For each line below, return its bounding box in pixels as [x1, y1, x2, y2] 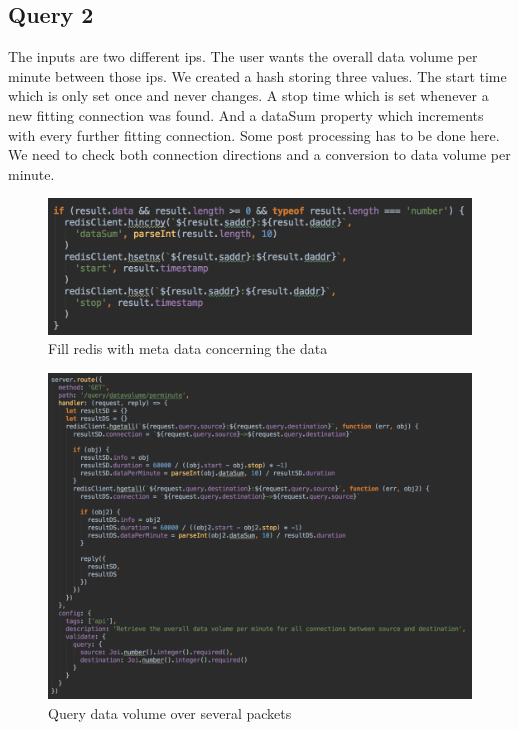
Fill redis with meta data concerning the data [48, 338, 328, 359]
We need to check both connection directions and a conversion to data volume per [8, 144, 511, 165]
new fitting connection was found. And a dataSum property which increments [8, 104, 484, 125]
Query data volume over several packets [48, 702, 292, 723]
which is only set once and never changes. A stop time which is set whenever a [8, 85, 489, 106]
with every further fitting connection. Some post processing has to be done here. [8, 124, 500, 145]
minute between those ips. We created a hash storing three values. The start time [8, 65, 507, 86]
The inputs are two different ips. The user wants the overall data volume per [8, 46, 478, 67]
